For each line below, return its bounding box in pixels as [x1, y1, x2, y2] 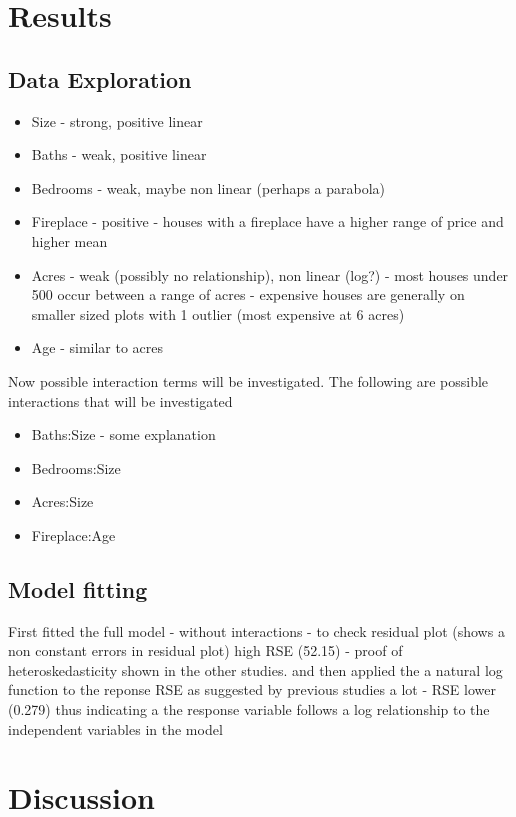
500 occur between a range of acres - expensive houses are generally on [31, 284, 465, 305]
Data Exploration [8, 63, 192, 94]
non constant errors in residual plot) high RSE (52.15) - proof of [8, 640, 403, 661]
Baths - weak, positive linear [31, 144, 207, 165]
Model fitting [8, 573, 148, 604]
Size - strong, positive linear [31, 110, 203, 131]
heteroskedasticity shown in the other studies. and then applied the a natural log [8, 659, 503, 680]
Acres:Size [31, 491, 94, 512]
